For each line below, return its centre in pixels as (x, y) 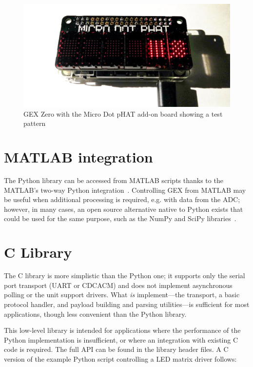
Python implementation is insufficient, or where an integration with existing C (121, 339)
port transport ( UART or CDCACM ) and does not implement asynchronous (118, 285)
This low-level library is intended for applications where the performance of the (122, 330)
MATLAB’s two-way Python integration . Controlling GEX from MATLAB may (125, 190)
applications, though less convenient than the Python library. (95, 314)
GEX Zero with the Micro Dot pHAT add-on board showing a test (123, 113)
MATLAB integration (78, 157)
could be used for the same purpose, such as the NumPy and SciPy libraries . (120, 218)
